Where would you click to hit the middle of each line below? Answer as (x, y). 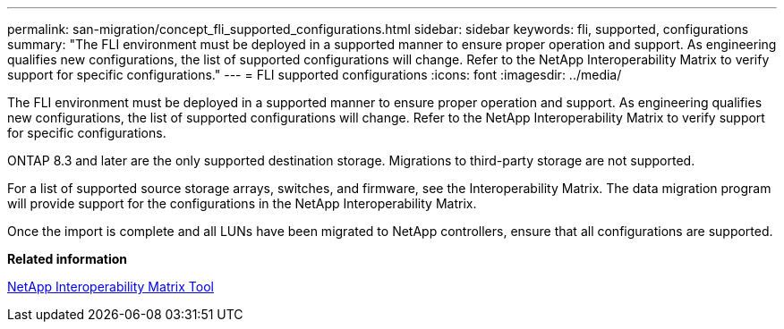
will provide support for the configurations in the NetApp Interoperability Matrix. (242, 203)
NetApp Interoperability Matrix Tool (111, 287)
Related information (68, 259)
